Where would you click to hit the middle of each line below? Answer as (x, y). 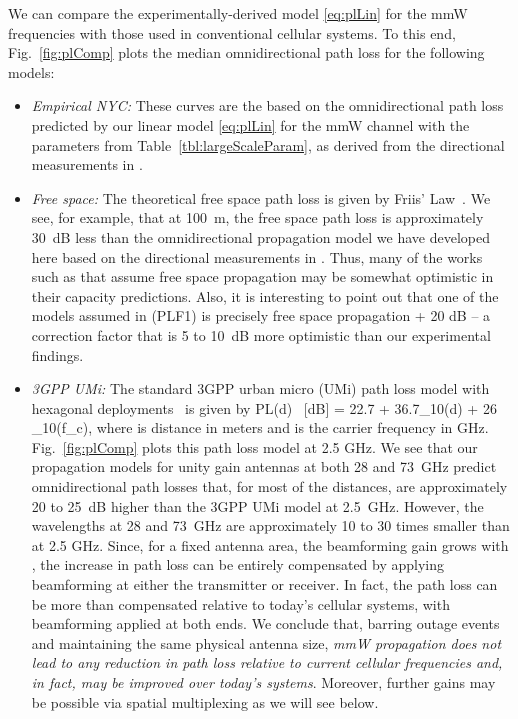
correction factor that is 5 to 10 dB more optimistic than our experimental (261, 334)
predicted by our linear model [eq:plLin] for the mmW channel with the (250, 124)
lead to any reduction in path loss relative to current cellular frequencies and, (267, 662)
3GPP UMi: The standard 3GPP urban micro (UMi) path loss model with (260, 388)
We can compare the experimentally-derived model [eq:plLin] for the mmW (238, 13)
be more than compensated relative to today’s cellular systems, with (240, 603)
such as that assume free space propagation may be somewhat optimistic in (262, 276)
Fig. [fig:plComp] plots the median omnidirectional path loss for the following (246, 52)
